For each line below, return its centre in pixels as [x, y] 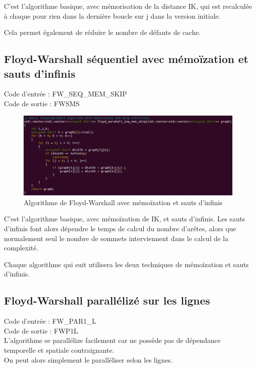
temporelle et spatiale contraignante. [59, 350]
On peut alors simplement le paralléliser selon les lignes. [88, 359]
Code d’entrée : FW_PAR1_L [50, 321]
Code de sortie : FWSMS [42, 103]
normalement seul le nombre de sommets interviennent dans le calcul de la [116, 238]
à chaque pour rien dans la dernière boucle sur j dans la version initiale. [112, 15]
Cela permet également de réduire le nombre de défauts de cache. [102, 32]
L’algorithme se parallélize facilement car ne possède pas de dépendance [112, 340]
